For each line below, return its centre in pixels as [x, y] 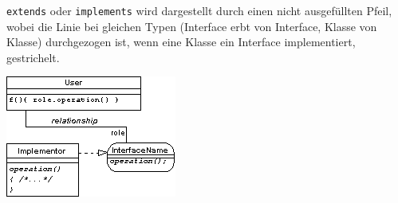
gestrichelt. [33, 57]
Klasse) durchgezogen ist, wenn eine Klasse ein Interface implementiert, [181, 42]
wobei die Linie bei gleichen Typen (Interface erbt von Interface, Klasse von [192, 26]
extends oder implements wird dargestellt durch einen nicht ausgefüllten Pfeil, [199, 10]
